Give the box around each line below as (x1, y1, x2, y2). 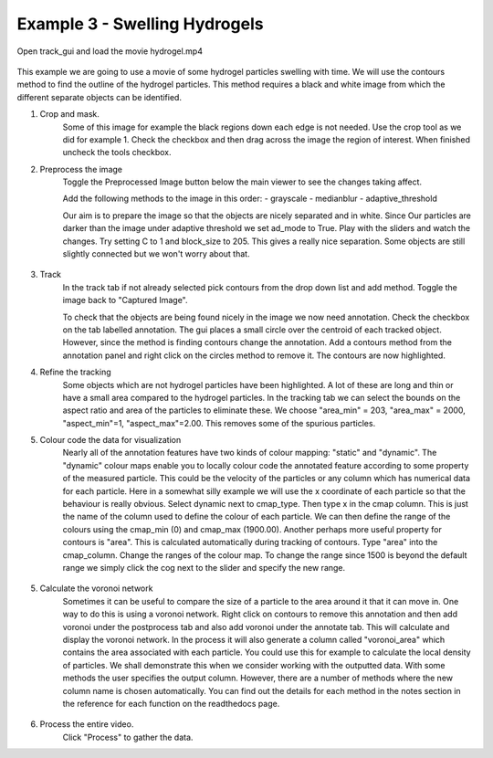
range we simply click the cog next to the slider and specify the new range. (62, 563, 346, 573)
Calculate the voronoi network (39, 583, 153, 594)
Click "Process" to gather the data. (62, 732, 194, 742)
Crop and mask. (39, 109, 100, 120)
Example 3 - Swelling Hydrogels (16, 14, 264, 34)
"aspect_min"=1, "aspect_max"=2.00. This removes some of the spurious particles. (62, 417, 376, 428)
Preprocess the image (39, 163, 123, 174)
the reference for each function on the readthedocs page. (62, 698, 280, 709)
